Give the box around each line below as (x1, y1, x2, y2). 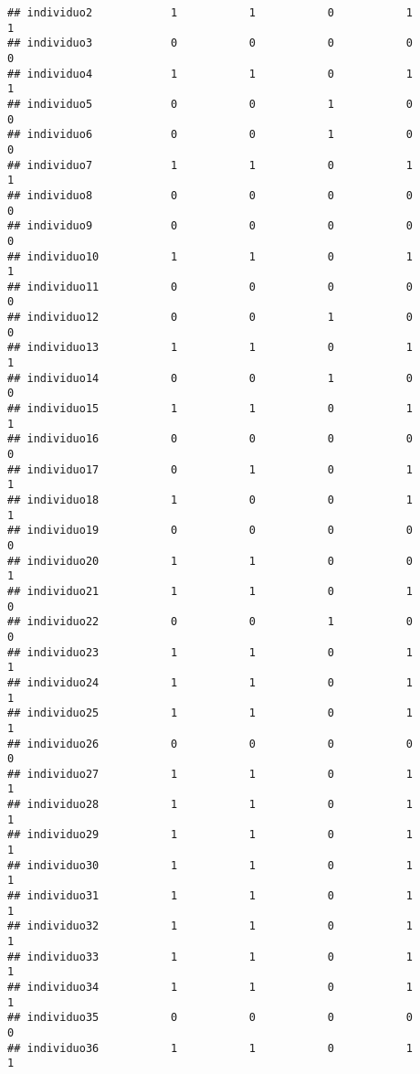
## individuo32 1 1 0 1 (7, 920, 413, 933)
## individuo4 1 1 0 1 (7, 67, 413, 80)
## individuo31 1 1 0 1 (7, 889, 413, 903)
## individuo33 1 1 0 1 (7, 950, 413, 963)
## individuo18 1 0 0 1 (7, 494, 413, 506)
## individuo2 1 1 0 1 (7, 6, 413, 19)
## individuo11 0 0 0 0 (7, 280, 413, 293)
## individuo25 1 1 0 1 (7, 707, 413, 720)
